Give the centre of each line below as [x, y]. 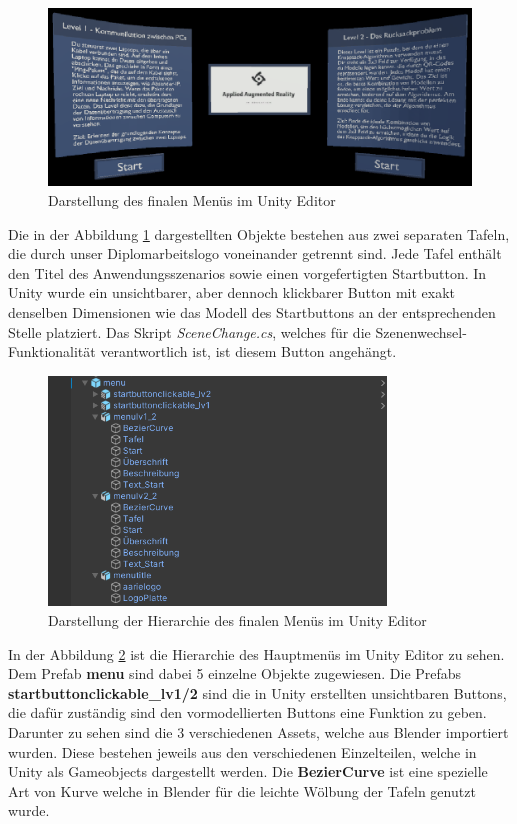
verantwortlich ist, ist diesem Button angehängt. [248, 351]
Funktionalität [52, 351]
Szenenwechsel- [421, 331]
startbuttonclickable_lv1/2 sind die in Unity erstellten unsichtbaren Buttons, [257, 692]
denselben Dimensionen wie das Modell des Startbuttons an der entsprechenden [252, 312]
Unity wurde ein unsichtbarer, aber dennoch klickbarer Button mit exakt [231, 292]
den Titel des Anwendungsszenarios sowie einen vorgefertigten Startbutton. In [247, 272]
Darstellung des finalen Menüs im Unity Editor [192, 200]
